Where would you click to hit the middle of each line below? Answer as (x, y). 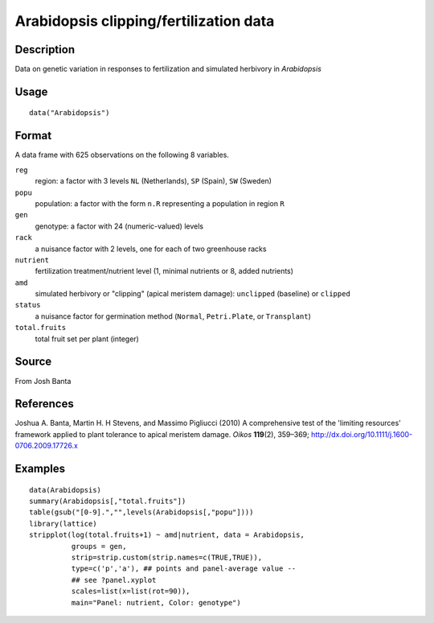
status (28, 305)
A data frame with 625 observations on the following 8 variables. (122, 155)
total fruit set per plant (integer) (87, 339)
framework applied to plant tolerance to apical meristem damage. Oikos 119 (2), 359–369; (162, 434)
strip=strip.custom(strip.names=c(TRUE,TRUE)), (167, 557)
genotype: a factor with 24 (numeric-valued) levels (119, 226)
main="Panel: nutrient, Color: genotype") (156, 602)
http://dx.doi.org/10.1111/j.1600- (362, 434)
